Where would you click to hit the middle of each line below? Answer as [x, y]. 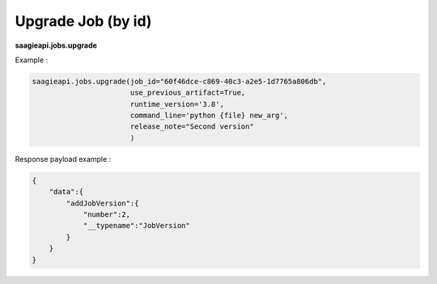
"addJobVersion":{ [102, 203]
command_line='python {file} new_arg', [209, 116]
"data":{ [66, 192]
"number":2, [107, 215]
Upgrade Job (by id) [83, 21]
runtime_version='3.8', [177, 104]
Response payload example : [63, 159]
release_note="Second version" [192, 127]
